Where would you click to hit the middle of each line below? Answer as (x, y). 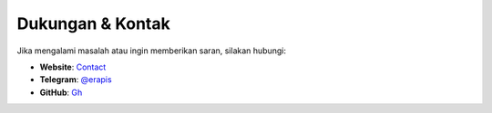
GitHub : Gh (61, 92)
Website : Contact (73, 67)
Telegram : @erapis (76, 80)
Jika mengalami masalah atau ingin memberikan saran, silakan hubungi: (152, 51)
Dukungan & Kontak (93, 24)
